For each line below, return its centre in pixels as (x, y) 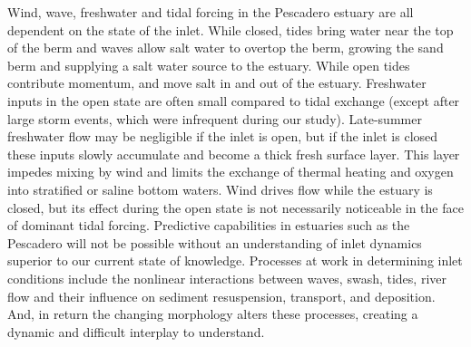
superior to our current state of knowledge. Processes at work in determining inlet (235, 260)
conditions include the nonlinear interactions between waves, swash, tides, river (227, 278)
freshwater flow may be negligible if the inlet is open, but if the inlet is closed (223, 136)
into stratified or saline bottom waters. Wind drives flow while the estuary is (220, 189)
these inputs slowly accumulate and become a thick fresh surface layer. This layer (234, 154)
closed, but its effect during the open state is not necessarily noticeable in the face (235, 207)
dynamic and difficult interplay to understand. (136, 331)
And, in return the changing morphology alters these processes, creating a (213, 314)
